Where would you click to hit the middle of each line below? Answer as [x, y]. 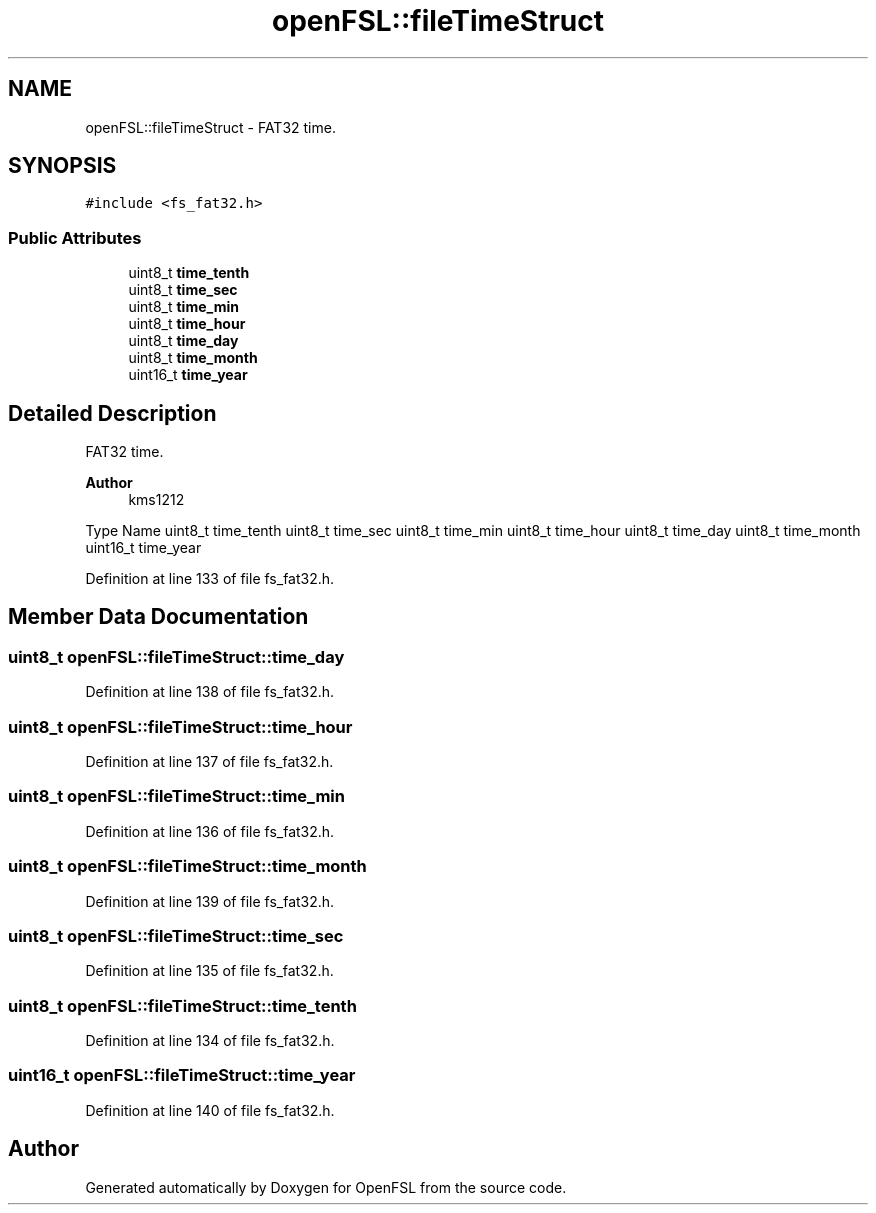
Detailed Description [112, 413]
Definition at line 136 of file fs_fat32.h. [210, 831]
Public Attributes [75, 237]
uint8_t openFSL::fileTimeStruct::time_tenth [182, 1005]
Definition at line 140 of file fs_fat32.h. [210, 1110]
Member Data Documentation [158, 617]
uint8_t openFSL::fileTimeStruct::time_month [187, 866]
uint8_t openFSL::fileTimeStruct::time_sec [176, 935]
